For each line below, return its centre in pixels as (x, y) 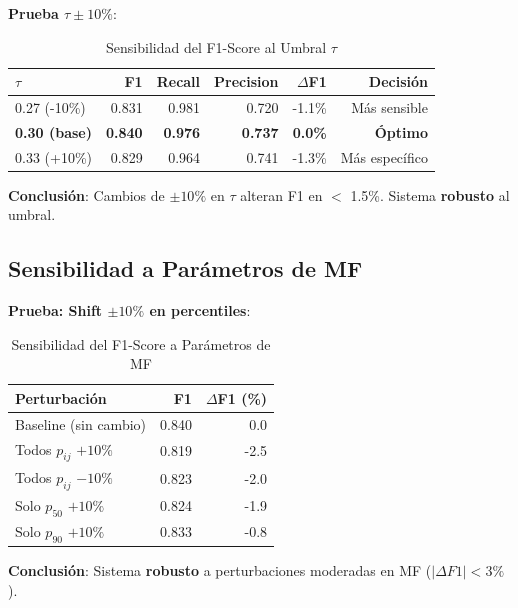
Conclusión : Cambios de (86, 194)
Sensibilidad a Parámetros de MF (185, 268)
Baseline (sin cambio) (80, 423)
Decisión (398, 81)
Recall (178, 81)
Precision (246, 81)
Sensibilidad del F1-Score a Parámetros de (141, 343)
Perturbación (61, 397)
